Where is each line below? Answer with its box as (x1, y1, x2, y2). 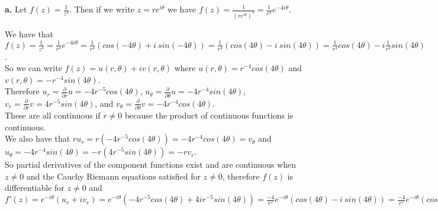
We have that (5, 27, 54, 40)
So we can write (5, 62, 62, 74)
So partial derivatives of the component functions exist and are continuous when (5, 158, 296, 171)
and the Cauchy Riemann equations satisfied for (26, 170, 201, 182)
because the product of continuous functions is (124, 109, 294, 122)
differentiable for (5, 181, 65, 194)
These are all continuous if (5, 109, 101, 122)
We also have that (5, 132, 70, 145)
